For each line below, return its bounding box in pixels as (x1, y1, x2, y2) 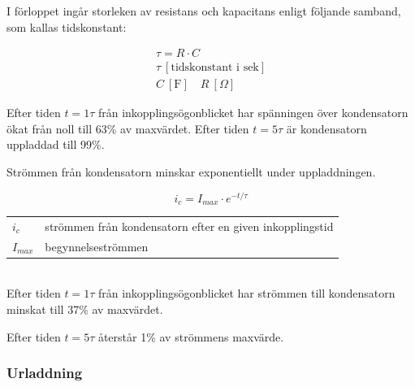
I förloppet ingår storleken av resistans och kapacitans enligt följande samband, (6, 2, 401, 19)
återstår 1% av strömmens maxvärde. (97, 328, 284, 345)
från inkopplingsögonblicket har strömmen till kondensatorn (97, 285, 396, 302)
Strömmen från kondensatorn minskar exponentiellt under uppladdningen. (6, 163, 376, 180)
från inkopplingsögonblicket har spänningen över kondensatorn (97, 104, 409, 121)
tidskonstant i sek (171, 62, 259, 74)
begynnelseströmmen (45, 237, 149, 254)
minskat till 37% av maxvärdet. (6, 301, 163, 318)
